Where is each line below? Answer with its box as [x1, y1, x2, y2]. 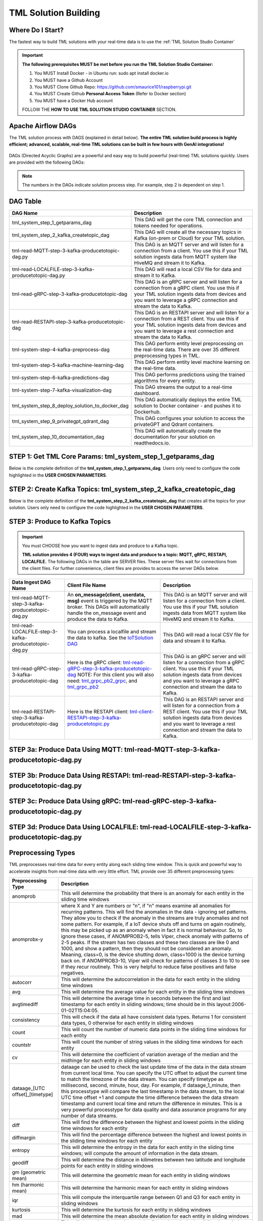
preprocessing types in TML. [134, 352, 200, 359]
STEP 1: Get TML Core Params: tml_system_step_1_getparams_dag [9, 452, 214, 461]
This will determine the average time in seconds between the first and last [61, 995, 231, 1002]
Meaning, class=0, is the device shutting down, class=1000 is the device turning [61, 951, 245, 958]
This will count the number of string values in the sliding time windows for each [61, 1038, 243, 1045]
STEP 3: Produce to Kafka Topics [9, 517, 111, 526]
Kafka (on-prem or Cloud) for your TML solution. [134, 234, 245, 241]
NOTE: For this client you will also [77, 671, 154, 678]
